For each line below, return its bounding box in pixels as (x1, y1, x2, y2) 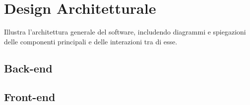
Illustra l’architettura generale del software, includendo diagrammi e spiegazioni (4, 27, 246, 37)
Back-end (4, 60, 53, 75)
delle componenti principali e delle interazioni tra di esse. (4, 36, 178, 46)
